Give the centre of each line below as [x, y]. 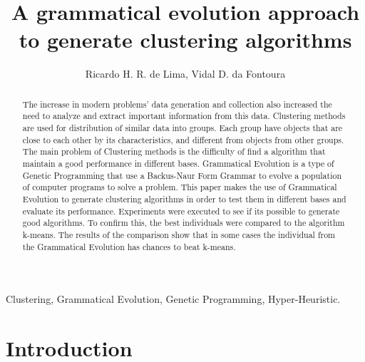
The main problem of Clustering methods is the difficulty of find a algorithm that [174, 151]
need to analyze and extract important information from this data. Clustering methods [184, 116]
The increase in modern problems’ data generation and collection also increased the [177, 104]
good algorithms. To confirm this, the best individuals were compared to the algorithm [184, 223]
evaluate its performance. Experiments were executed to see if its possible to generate [181, 211]
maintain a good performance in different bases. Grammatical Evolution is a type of [178, 163]
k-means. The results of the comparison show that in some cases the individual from [179, 234]
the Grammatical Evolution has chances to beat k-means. [129, 246]
